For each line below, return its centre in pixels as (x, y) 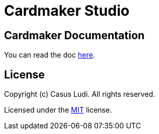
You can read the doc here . (50, 55)
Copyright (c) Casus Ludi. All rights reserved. (80, 94)
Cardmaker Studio (67, 11)
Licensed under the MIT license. (58, 110)
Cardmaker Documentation (74, 35)
